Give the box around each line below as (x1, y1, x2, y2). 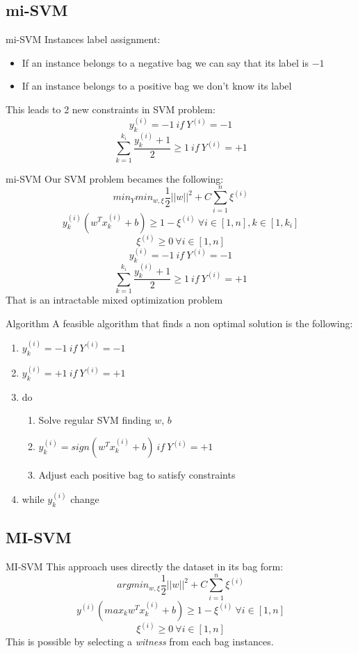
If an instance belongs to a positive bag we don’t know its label (22, 78, 292, 93)
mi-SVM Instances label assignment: (6, 32, 161, 47)
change (70, 492, 99, 506)
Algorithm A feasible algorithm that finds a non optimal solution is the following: (6, 315, 353, 330)
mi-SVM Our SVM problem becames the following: (6, 171, 224, 185)
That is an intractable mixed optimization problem (6, 292, 223, 307)
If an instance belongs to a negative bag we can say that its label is (22, 55, 309, 69)
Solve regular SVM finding (38, 413, 152, 427)
